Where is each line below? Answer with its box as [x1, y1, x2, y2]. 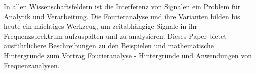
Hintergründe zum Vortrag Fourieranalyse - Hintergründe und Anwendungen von [4, 50, 252, 60]
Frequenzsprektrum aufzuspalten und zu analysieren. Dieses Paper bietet [4, 30, 227, 41]
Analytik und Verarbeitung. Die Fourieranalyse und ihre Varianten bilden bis [4, 11, 240, 21]
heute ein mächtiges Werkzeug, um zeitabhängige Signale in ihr [4, 21, 198, 31]
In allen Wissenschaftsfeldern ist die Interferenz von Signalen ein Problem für [4, 1, 241, 11]
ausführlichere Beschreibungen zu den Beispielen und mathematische [4, 40, 214, 51]
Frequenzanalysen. [4, 60, 60, 70]
